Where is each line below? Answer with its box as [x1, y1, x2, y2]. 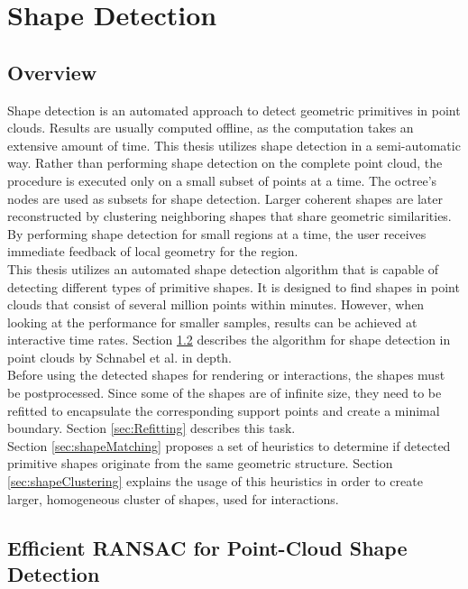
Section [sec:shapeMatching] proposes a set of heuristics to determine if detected [7, 436, 451, 455]
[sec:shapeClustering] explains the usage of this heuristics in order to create [7, 472, 423, 491]
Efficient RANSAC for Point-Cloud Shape [7, 533, 408, 561]
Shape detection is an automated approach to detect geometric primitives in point [7, 100, 461, 119]
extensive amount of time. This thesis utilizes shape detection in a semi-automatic [7, 135, 461, 154]
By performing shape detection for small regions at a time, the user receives [7, 224, 427, 243]
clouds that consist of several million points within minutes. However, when [7, 295, 425, 314]
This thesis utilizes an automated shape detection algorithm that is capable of [7, 259, 439, 278]
